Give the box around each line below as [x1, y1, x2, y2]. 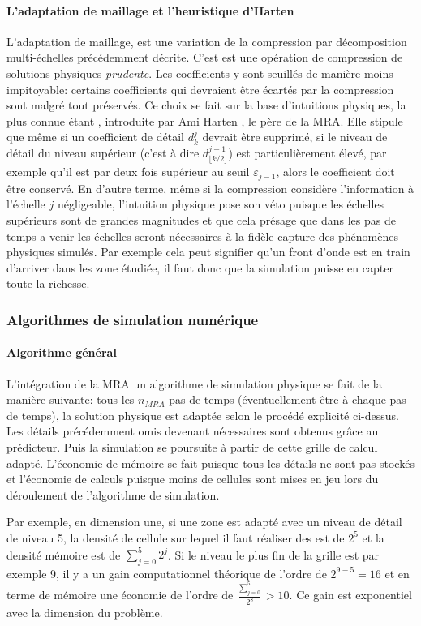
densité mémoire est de [6, 546, 121, 563]
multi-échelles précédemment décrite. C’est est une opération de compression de [6, 49, 403, 66]
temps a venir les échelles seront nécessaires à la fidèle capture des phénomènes [6, 227, 398, 244]
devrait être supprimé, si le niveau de [202, 128, 388, 145]
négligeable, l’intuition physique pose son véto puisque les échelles [57, 195, 384, 212]
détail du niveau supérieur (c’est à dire [6, 144, 200, 161]
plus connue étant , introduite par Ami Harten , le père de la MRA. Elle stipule [6, 112, 403, 129]
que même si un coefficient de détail [6, 128, 184, 145]
